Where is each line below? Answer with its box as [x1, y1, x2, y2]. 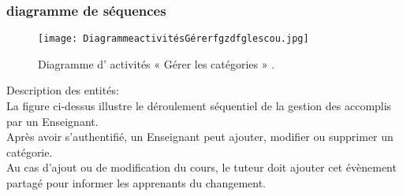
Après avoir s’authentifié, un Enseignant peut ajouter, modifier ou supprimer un [6, 128, 394, 145]
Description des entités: [6, 82, 119, 98]
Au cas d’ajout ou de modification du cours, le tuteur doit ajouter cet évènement [6, 159, 397, 176]
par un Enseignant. [6, 113, 99, 129]
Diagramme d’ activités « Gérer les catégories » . [38, 55, 275, 72]
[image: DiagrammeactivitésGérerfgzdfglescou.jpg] [38, 33, 309, 45]
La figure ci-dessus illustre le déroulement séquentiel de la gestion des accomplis [6, 98, 392, 114]
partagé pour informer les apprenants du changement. [6, 175, 266, 191]
